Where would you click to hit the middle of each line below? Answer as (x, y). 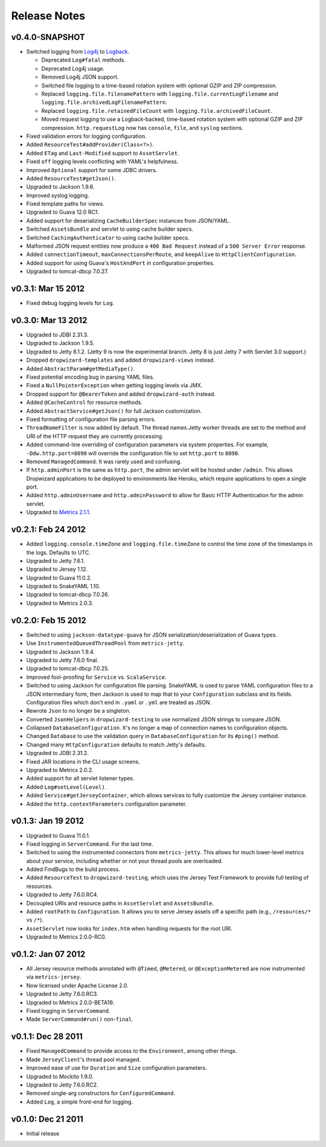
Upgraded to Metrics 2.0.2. (60, 770)
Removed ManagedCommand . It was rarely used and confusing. (104, 461)
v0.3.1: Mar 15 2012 (48, 289)
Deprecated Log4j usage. (73, 68)
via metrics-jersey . (54, 977)
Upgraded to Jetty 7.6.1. (56, 561)
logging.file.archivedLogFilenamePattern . (104, 102)
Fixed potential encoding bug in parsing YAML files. (90, 377)
